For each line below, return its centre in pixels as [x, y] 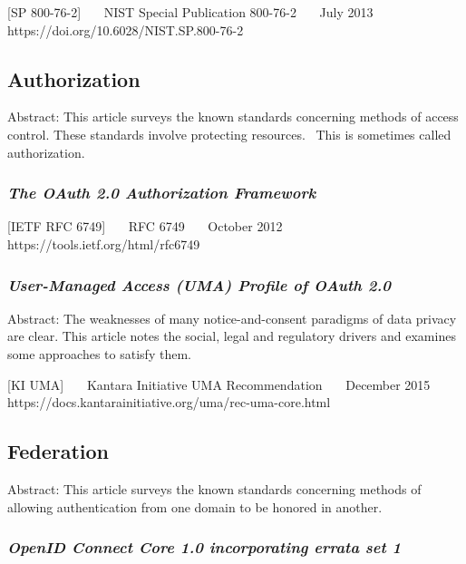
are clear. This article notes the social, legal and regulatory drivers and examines [232, 336]
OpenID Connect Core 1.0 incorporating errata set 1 [204, 547]
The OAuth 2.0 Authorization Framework [162, 193]
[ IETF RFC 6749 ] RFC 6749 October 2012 [145, 226]
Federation [58, 451]
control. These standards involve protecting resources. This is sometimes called [229, 134]
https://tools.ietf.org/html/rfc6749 [104, 243]
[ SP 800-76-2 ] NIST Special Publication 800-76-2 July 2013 [190, 12]
